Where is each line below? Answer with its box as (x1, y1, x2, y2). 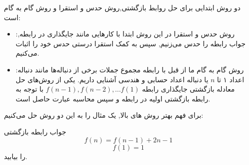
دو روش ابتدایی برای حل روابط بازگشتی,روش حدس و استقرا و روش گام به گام (4, 2, 241, 12)
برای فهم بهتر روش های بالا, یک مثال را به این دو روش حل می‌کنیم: (4, 110, 204, 120)
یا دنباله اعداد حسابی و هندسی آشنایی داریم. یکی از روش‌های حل (15, 74, 208, 84)
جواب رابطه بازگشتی (4, 126, 66, 136)
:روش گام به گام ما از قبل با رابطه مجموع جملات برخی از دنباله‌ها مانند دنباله (15, 64, 244, 74)
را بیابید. (4, 151, 28, 161)
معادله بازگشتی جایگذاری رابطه (142, 84, 235, 94)
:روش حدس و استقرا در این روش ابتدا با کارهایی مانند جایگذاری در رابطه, (15, 29, 235, 39)
